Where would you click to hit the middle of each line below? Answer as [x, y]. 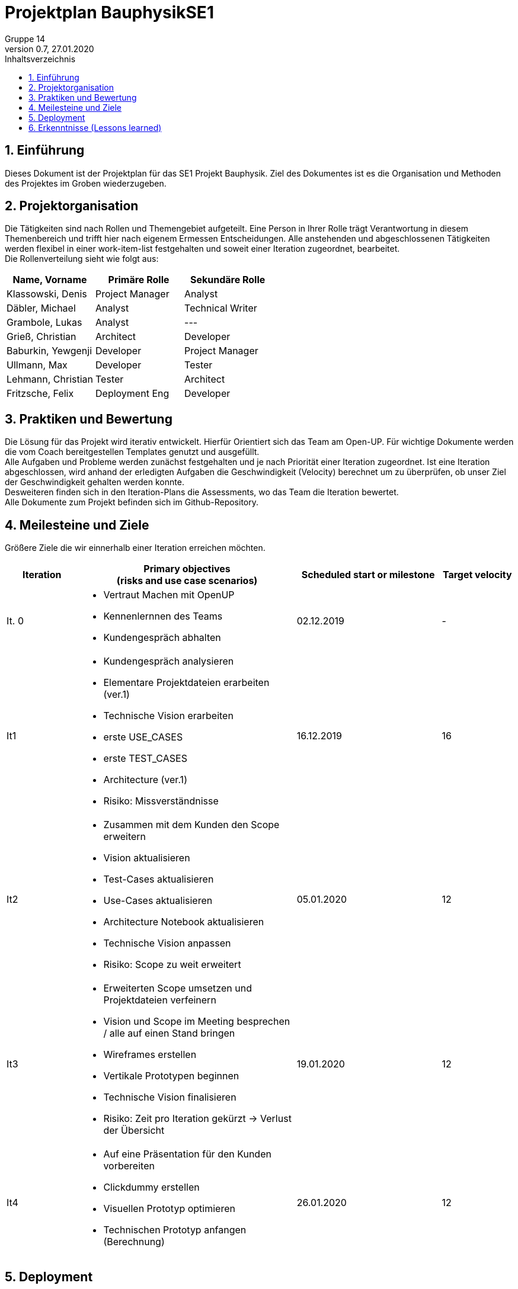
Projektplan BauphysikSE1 [109, 12]
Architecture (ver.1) [145, 780]
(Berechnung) [134, 1242]
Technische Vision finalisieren [170, 1097]
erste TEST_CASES [145, 759]
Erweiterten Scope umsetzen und [178, 988]
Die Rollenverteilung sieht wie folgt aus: [82, 259]
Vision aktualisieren [147, 858]
